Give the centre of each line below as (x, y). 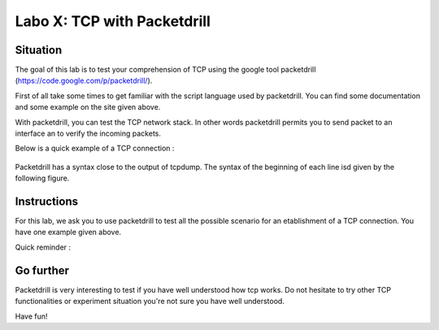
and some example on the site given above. (88, 107)
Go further (42, 270)
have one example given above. (68, 232)
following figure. (42, 178)
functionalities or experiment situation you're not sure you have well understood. (150, 302)
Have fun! (31, 316)
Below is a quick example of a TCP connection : (95, 148)
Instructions (47, 202)
